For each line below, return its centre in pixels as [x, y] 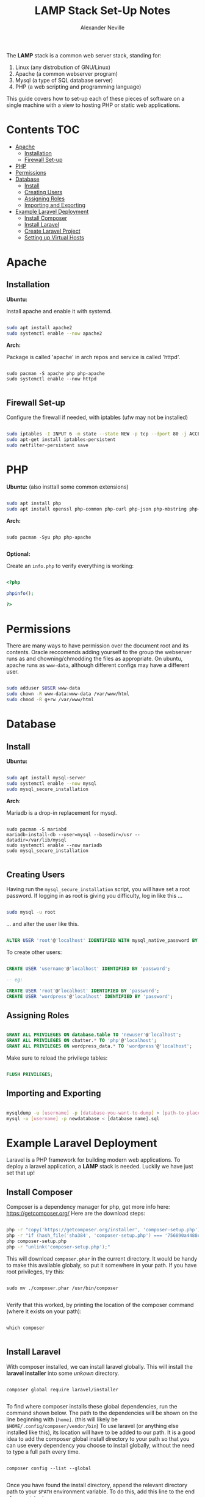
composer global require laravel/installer [63, 1390]
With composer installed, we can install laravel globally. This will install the [100, 1366]
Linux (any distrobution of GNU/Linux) [63, 67]
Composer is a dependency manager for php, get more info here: [88, 1207]
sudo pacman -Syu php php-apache [49, 537]
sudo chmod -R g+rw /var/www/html [50, 700]
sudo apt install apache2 [39, 327]
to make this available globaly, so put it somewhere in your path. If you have [102, 1265]
